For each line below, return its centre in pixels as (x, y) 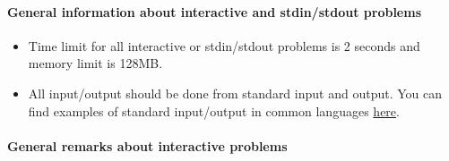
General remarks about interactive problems (147, 145)
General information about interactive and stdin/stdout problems (215, 11)
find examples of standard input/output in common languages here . (214, 110)
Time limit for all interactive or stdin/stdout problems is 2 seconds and (224, 45)
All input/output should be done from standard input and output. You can (235, 93)
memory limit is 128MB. (95, 63)
